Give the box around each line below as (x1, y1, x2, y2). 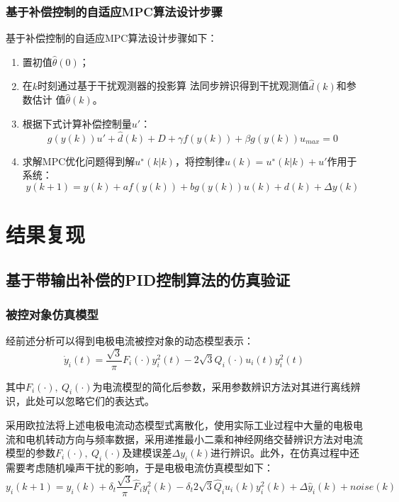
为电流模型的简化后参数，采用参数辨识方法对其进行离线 (92, 379, 351, 394)
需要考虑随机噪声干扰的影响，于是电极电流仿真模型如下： (6, 460, 274, 474)
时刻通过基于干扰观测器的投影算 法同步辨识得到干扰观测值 (38, 78, 309, 93)
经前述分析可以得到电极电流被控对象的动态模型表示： (6, 333, 254, 348)
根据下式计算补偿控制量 (22, 116, 132, 130)
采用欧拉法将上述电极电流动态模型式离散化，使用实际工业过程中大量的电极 (6, 418, 353, 433)
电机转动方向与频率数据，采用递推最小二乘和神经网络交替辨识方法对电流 (25, 431, 363, 446)
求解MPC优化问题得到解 (22, 153, 135, 168)
